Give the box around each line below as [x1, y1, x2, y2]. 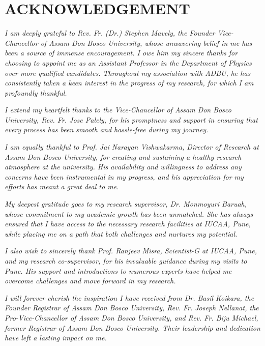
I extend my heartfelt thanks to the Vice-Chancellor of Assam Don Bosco [5, 104, 231, 115]
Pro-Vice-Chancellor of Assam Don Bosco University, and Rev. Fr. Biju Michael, [5, 312, 258, 323]
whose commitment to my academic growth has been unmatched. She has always [5, 208, 253, 219]
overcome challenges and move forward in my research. [5, 275, 176, 286]
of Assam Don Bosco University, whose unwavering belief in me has [40, 37, 252, 48]
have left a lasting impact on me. [5, 332, 107, 343]
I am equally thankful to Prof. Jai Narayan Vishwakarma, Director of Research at [5, 141, 259, 152]
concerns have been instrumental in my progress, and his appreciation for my [5, 171, 244, 182]
